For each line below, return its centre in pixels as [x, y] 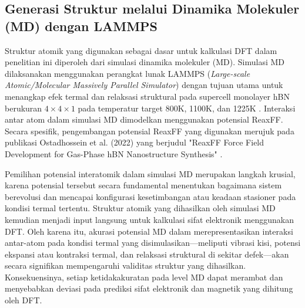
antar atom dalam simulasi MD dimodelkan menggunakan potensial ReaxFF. [144, 119]
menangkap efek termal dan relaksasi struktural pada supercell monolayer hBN [147, 96]
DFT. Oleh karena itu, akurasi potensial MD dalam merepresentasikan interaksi [149, 231]
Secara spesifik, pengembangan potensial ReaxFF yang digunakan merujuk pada [150, 131]
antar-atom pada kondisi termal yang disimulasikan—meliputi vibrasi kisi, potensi [153, 243]
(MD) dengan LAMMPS [81, 26]
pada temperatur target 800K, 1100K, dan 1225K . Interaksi [187, 108]
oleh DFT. [24, 300]
